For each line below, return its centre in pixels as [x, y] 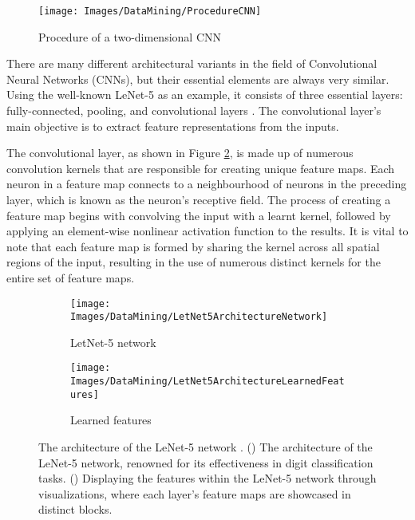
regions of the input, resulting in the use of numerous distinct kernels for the [194, 262]
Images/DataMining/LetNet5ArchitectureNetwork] [199, 317]
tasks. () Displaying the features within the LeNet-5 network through [207, 478]
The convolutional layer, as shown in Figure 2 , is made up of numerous [180, 153]
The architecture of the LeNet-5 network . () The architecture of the [206, 447]
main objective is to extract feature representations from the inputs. [173, 126]
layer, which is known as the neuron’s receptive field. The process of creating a [199, 199]
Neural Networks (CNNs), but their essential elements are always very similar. [198, 79]
